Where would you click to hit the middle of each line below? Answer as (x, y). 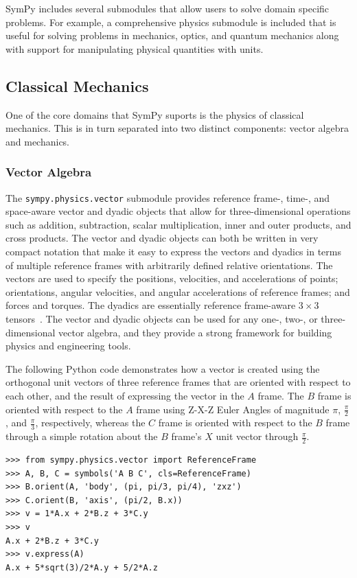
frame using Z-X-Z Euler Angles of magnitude (233, 409)
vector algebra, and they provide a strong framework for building (195, 332)
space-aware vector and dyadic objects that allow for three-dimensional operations (178, 211)
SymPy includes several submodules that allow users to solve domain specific (168, 8)
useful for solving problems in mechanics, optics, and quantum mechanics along (172, 35)
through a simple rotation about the (82, 436)
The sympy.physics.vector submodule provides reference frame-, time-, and (168, 197)
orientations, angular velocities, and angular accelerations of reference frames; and (178, 291)
